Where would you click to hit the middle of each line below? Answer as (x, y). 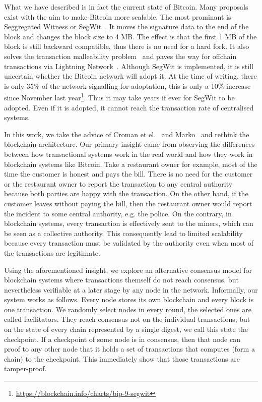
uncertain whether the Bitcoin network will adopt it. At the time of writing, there (130, 76)
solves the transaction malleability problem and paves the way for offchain (120, 56)
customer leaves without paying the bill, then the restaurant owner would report (128, 203)
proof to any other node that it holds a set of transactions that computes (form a (129, 349)
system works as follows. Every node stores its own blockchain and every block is (129, 299)
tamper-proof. (25, 368)
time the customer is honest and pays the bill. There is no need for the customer (128, 174)
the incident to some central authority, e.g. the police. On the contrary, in (118, 213)
